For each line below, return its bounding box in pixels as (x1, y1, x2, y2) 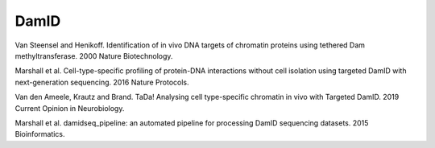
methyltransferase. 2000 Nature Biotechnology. (14, 51, 173, 60)
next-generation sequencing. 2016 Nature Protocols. (14, 77, 189, 87)
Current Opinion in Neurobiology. (14, 103, 125, 113)
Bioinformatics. (14, 129, 65, 139)
